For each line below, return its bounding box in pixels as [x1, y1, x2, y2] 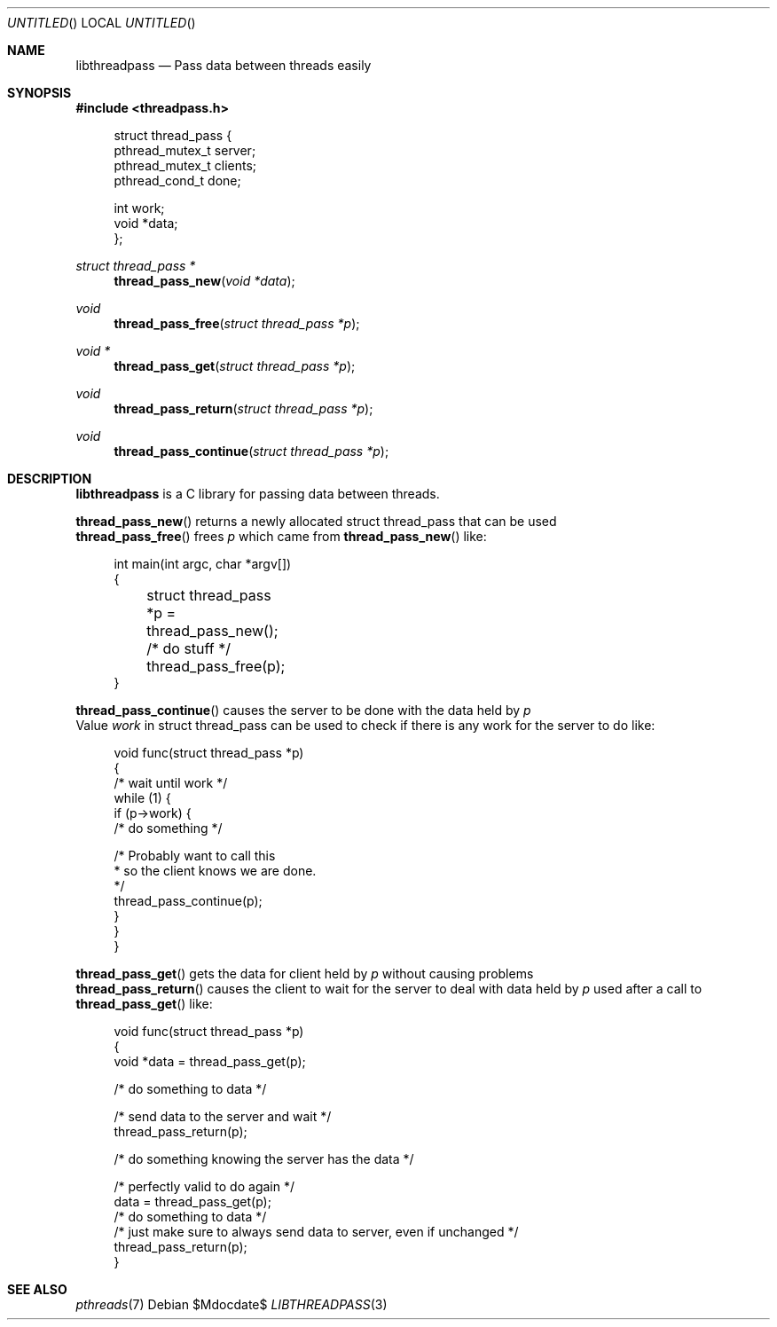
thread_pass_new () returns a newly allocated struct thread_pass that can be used [75, 514, 557, 529]
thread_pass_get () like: [75, 996, 213, 1011]
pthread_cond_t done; [114, 173, 241, 188]
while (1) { [114, 790, 171, 805]
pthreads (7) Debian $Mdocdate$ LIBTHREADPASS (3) [75, 1297, 388, 1312]
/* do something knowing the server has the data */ [114, 1151, 414, 1166]
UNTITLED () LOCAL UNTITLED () [7, 15, 196, 30]
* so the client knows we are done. [114, 863, 317, 878]
